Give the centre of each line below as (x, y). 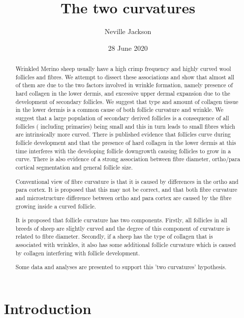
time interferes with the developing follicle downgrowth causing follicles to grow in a (123, 151)
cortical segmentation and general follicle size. (74, 167)
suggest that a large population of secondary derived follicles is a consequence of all (122, 118)
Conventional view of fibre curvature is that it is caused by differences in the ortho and (127, 181)
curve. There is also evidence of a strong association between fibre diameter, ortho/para (128, 159)
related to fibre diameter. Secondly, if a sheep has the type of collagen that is (114, 236)
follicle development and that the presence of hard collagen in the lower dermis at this (126, 143)
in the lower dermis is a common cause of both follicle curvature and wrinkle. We (119, 110)
